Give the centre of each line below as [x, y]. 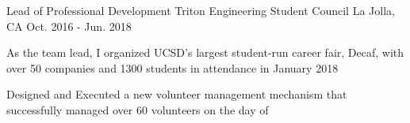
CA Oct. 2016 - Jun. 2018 [69, 26]
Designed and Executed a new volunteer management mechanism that [177, 94]
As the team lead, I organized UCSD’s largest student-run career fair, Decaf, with [205, 52]
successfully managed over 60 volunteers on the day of [138, 109]
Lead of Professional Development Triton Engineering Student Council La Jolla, [201, 10]
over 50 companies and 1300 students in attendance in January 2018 [172, 67]
